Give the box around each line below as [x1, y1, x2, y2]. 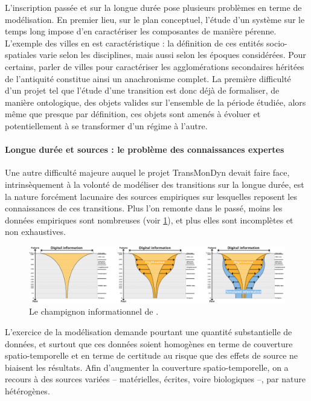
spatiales [5, 48, 37, 61]
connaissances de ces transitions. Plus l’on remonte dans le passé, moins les [5, 202, 283, 214]
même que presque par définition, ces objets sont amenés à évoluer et [5, 107, 261, 120]
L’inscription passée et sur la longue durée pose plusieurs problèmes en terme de [5, 1, 302, 13]
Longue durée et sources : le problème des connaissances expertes [5, 143, 284, 156]
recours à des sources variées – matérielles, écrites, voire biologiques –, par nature [5, 373, 306, 385]
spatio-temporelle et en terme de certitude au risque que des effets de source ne [5, 349, 298, 362]
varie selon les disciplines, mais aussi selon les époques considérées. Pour [39, 48, 306, 61]
